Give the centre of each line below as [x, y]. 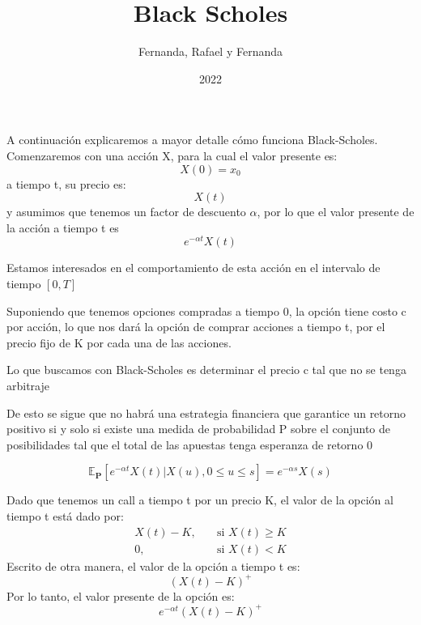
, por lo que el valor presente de [336, 212]
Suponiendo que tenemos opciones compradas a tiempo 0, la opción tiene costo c [206, 310]
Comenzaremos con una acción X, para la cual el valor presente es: [172, 155]
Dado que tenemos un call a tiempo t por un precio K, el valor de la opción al [200, 500]
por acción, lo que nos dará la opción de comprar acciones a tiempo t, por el [196, 327]
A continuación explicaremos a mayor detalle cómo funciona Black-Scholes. [192, 140]
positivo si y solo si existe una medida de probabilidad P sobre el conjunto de [199, 429]
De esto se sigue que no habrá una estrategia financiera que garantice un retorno [206, 412]
